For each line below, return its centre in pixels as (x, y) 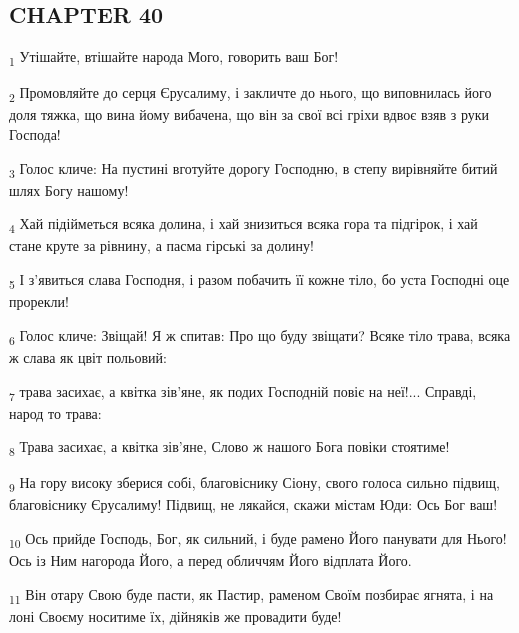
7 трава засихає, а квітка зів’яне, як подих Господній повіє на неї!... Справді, (243, 392)
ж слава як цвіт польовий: (88, 356)
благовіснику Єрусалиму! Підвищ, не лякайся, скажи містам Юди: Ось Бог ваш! (253, 504)
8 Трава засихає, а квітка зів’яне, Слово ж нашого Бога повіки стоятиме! (229, 448)
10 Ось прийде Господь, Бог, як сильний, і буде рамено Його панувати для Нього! (258, 539)
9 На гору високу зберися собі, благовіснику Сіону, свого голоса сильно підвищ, (254, 484)
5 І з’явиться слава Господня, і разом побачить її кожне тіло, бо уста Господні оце (259, 280)
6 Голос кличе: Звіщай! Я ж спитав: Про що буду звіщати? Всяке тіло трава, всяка (260, 336)
